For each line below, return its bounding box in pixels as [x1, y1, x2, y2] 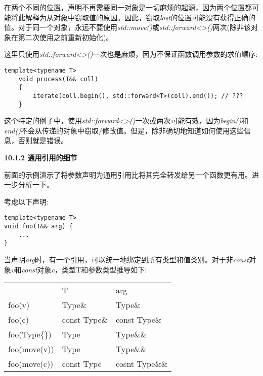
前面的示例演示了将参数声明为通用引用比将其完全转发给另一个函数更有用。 [4, 169, 252, 180]
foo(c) [8, 314, 29, 326]
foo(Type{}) [8, 328, 52, 340]
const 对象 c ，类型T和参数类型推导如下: [21, 264, 147, 275]
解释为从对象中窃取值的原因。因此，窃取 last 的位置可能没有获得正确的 [25, 12, 256, 22]
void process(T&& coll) [18, 75, 99, 83]
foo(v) [8, 299, 30, 311]
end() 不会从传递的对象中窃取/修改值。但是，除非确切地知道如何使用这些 [4, 125, 244, 135]
